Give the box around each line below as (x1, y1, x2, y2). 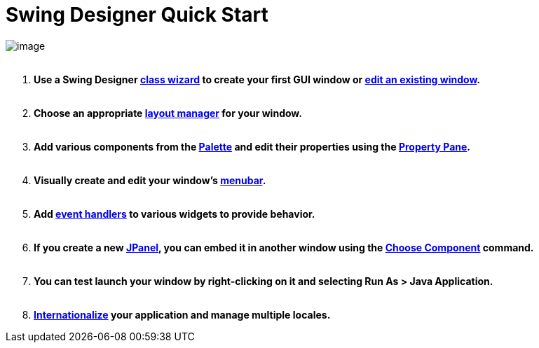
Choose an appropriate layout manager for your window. (34, 106, 302, 119)
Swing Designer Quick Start (6, 3, 268, 27)
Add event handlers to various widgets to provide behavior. (34, 207, 315, 220)
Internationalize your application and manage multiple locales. (34, 308, 331, 321)
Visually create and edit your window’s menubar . (34, 174, 266, 186)
